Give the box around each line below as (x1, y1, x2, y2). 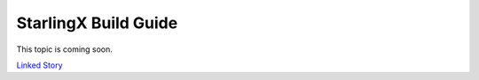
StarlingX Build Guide (16, 13, 178, 33)
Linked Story (16, 60, 63, 70)
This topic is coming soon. (16, 44, 113, 55)
